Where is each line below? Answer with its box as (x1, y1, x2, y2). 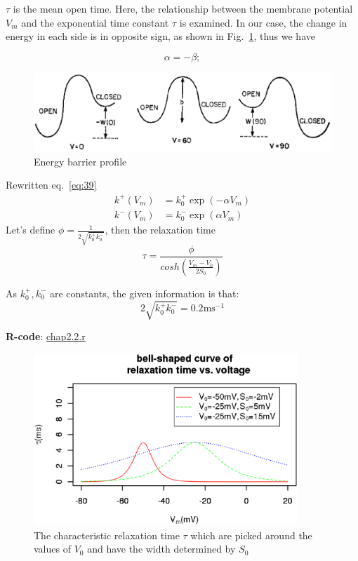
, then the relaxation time (105, 222, 216, 237)
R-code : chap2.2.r (6, 328, 86, 343)
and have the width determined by (87, 541, 236, 556)
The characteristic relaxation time (34, 527, 180, 542)
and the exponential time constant (21, 15, 169, 29)
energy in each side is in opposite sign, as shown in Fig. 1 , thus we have (6, 29, 315, 43)
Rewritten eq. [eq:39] (6, 177, 97, 192)
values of (34, 541, 71, 556)
